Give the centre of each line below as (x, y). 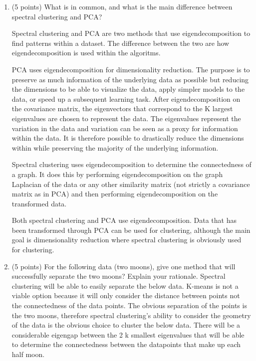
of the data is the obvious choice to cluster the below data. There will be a (126, 325)
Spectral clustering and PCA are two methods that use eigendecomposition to (131, 33)
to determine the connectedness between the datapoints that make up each (126, 344)
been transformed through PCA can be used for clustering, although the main (131, 230)
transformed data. (39, 203)
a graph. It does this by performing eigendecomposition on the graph (117, 174)
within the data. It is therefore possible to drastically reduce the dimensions (128, 138)
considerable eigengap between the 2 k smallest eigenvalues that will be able (128, 334)
